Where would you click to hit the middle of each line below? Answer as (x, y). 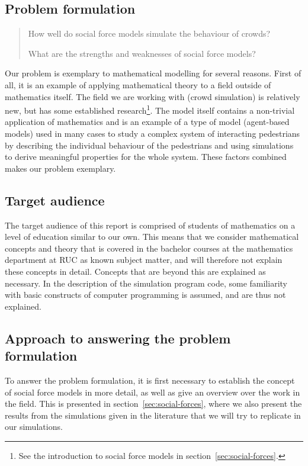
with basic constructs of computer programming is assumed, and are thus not (145, 295)
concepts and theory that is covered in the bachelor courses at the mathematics (149, 248)
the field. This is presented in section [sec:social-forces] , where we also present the (153, 404)
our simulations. (34, 427)
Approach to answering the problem (118, 338)
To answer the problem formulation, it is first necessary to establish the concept (150, 380)
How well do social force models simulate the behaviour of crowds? (149, 33)
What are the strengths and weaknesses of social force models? (142, 53)
